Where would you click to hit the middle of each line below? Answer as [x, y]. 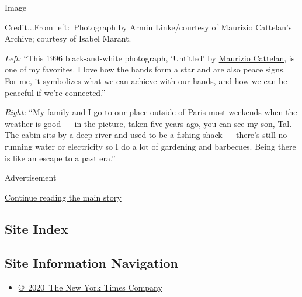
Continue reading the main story [63, 197]
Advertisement [31, 177]
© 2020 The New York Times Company [90, 287]
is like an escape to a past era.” [60, 158]
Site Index [37, 228]
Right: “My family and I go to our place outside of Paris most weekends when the [151, 112]
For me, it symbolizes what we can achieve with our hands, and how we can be [146, 80]
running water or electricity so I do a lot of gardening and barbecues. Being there [150, 146]
